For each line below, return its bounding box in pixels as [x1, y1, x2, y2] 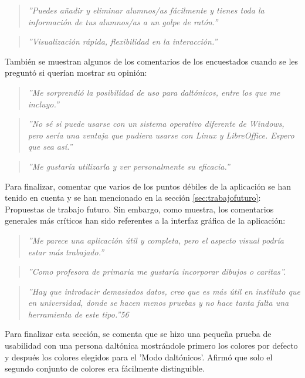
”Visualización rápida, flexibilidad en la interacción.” [28, 35, 218, 48]
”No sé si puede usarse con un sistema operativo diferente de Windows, [28, 117, 284, 130]
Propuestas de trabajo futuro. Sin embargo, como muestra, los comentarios [5, 203, 274, 215]
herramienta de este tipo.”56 [28, 308, 129, 320]
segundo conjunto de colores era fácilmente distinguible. [5, 362, 205, 374]
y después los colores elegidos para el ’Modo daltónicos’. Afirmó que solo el [5, 350, 273, 363]
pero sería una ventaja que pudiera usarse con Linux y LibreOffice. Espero [28, 129, 294, 141]
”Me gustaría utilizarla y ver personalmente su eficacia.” [28, 160, 230, 172]
